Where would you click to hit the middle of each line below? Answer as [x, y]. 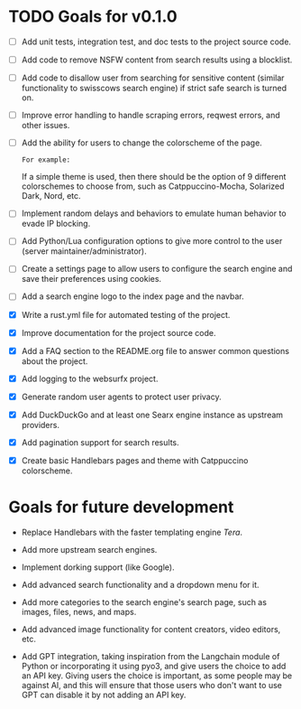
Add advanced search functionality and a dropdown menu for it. [140, 584]
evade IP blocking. [56, 224]
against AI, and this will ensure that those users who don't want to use [152, 685]
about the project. [55, 361]
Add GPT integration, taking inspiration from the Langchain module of [150, 656]
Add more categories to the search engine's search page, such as [144, 602]
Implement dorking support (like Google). [98, 567]
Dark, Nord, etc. [51, 196]
